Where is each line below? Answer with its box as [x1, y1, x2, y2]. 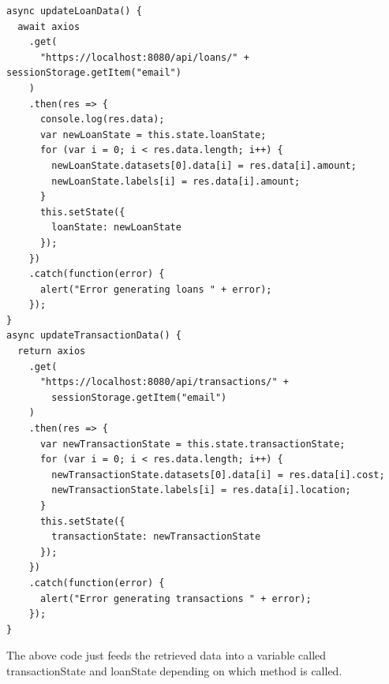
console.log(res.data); [39, 114, 165, 125]
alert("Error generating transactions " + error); [39, 592, 312, 604]
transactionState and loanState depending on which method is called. [6, 662, 342, 678]
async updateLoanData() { [6, 6, 142, 17]
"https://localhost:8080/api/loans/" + [39, 51, 249, 63]
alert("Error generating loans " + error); [39, 283, 272, 295]
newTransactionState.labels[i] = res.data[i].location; [51, 484, 351, 496]
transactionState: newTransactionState [51, 531, 261, 543]
